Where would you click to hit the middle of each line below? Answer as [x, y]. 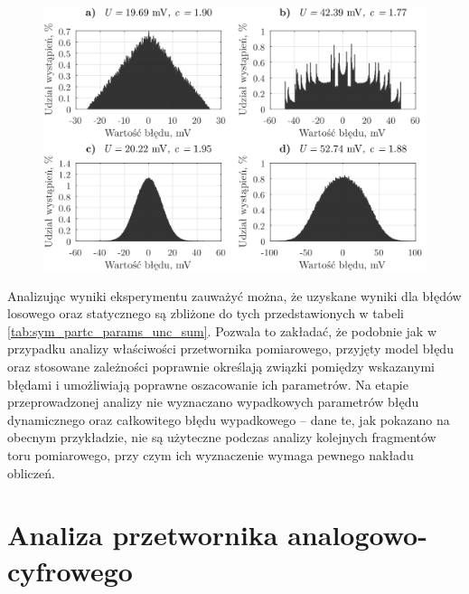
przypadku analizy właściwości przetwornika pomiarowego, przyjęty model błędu [230, 349]
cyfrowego [70, 570]
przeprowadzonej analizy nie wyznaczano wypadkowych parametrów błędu [213, 402]
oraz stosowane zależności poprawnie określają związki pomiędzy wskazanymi [221, 367]
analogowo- [357, 535]
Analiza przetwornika [143, 535]
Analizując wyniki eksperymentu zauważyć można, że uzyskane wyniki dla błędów [234, 295]
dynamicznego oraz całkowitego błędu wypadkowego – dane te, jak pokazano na [229, 419]
